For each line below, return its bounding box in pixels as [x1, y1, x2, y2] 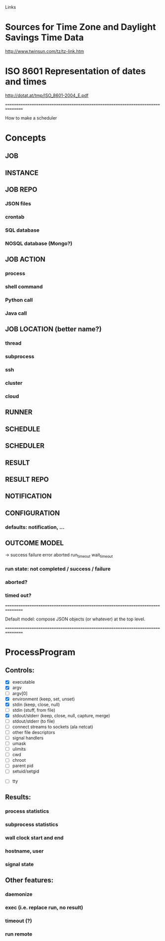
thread [5, 340, 22, 347]
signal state [5, 860, 34, 867]
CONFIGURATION [5, 509, 60, 517]
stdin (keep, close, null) [12, 701, 60, 707]
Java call [5, 310, 27, 317]
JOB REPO [5, 185, 38, 194]
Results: [5, 793, 31, 801]
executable [12, 679, 36, 685]
